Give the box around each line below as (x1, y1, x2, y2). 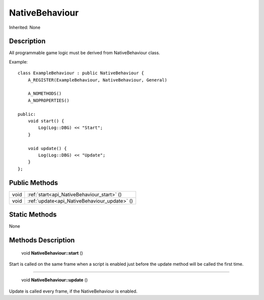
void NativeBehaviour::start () (21, 250, 83, 256)
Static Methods (9, 211, 57, 219)
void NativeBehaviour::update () (21, 277, 88, 283)
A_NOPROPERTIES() (27, 98, 69, 103)
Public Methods (9, 178, 58, 187)
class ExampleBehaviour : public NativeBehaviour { (18, 70, 144, 76)
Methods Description (9, 236, 75, 244)
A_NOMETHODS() (27, 91, 62, 96)
